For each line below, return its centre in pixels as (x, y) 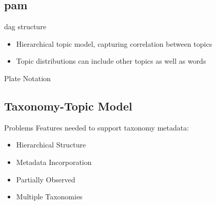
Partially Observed (46, 179)
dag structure (25, 26)
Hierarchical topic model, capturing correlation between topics (114, 43)
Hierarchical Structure (51, 145)
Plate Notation (27, 78)
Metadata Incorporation (54, 162)
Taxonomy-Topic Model (68, 106)
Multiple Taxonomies (49, 197)
